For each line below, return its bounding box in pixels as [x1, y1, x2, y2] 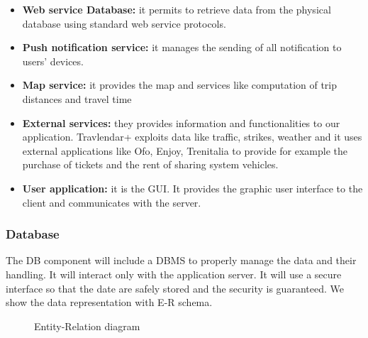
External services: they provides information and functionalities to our [22, 115, 340, 130]
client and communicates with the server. [22, 195, 201, 209]
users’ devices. [22, 53, 84, 68]
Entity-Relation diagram [34, 318, 140, 333]
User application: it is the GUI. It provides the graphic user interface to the [22, 180, 363, 195]
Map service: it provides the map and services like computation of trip [22, 77, 338, 92]
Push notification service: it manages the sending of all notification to [22, 40, 342, 55]
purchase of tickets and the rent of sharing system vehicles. [22, 157, 279, 172]
